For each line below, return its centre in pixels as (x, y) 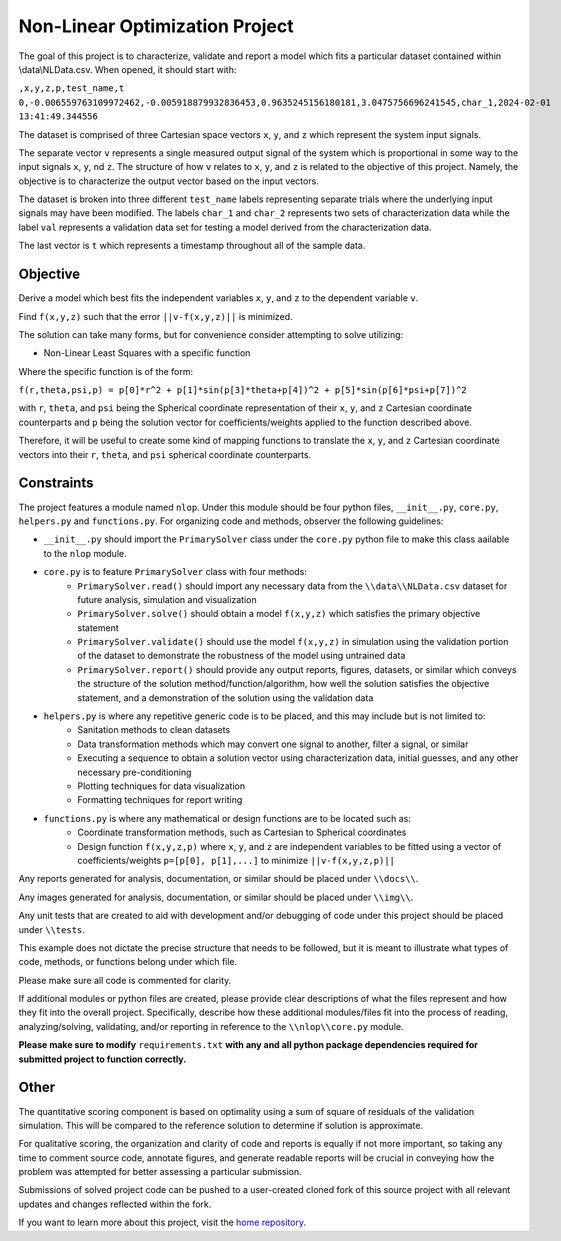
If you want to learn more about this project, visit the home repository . (162, 1222)
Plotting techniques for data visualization (161, 786)
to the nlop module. (85, 553)
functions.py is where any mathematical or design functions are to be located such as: (227, 818)
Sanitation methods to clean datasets (154, 730)
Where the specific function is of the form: (106, 371)
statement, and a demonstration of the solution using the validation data (225, 697)
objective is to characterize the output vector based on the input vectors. (168, 181)
